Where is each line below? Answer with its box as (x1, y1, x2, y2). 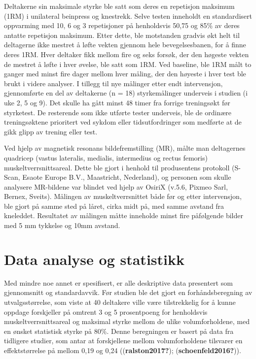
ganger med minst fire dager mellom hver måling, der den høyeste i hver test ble (4, 68, 246, 79)
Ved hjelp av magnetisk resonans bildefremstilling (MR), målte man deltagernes (4, 143, 246, 153)
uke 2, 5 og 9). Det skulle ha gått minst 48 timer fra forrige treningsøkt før (4, 97, 230, 107)
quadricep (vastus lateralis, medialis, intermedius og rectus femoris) (4, 152, 208, 163)
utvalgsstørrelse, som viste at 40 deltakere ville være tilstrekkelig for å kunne (4, 296, 236, 307)
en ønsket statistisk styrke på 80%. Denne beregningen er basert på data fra (4, 326, 234, 336)
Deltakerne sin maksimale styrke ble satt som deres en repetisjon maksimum (4, 1, 235, 11)
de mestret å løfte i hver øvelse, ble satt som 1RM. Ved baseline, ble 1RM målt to (4, 59, 252, 69)
